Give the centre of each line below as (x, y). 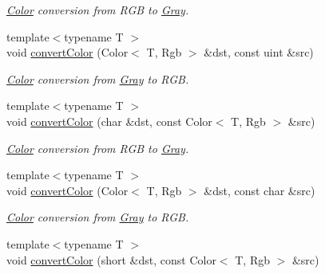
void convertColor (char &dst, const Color (109, 121)
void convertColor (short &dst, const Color (111, 259)
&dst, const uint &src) (259, 52)
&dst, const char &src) (260, 190)
